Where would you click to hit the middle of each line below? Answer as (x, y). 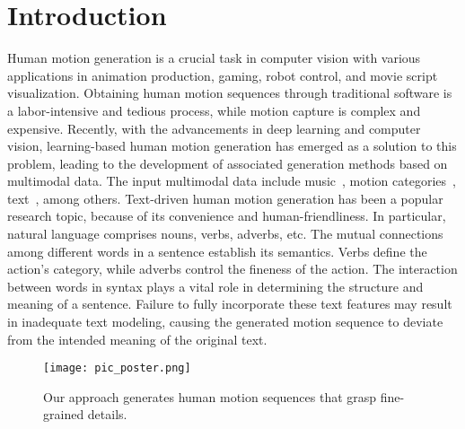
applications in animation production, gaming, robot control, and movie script (223, 75)
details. (107, 414)
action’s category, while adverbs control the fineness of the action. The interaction (232, 269)
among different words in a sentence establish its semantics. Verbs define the (217, 251)
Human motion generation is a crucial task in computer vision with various (214, 58)
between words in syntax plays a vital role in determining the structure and (215, 286)
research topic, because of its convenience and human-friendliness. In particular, (227, 216)
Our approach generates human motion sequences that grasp (210, 396)
